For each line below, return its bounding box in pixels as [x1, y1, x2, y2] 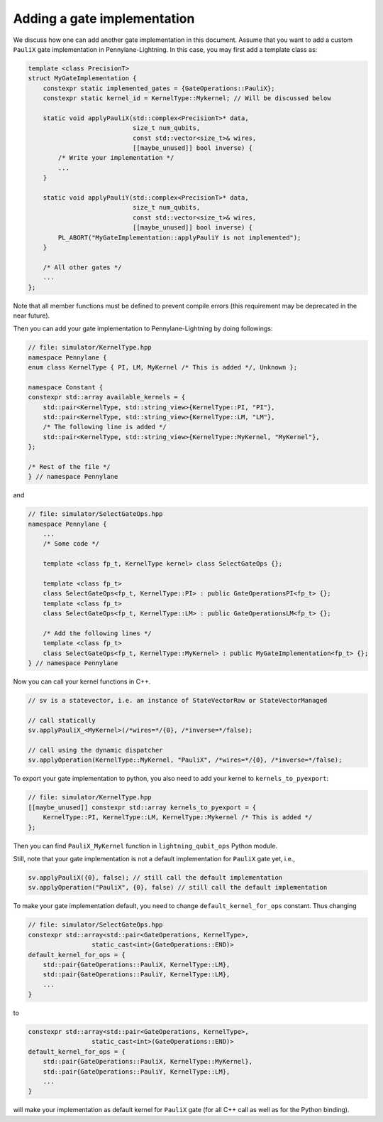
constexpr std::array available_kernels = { [28, 393, 186, 401]
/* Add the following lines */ [43, 630, 152, 637]
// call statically [28, 716, 96, 724]
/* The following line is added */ [43, 423, 167, 431]
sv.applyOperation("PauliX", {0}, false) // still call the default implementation [28, 883, 328, 892]
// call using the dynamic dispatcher [28, 746, 163, 755]
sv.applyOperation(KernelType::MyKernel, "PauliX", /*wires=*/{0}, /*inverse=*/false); [28, 756, 343, 764]
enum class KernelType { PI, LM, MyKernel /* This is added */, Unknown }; [28, 363, 298, 372]
